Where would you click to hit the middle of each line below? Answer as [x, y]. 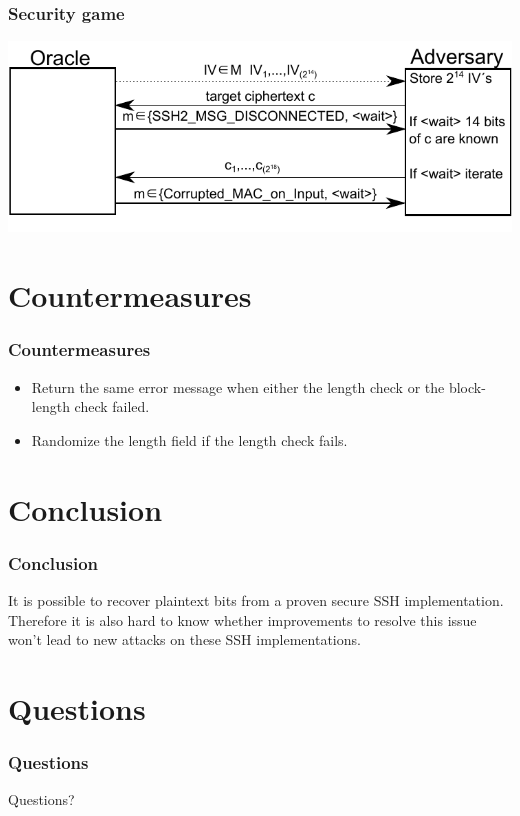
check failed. [112, 406]
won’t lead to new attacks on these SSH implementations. [184, 639]
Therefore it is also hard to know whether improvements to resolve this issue [242, 619]
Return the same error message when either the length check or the [238, 386]
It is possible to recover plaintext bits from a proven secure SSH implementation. [256, 599]
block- [467, 386]
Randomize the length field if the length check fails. [189, 439]
